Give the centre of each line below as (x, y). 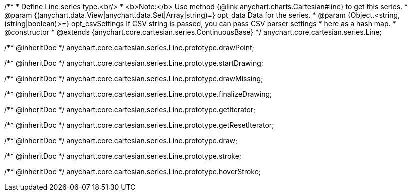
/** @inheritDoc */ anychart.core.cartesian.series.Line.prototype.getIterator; (130, 109)
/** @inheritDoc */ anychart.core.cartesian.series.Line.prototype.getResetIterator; (139, 125)
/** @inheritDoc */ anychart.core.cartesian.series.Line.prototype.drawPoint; (129, 48)
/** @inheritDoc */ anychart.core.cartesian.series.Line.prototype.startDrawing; (134, 63)
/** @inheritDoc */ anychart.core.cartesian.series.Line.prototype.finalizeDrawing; (138, 94)
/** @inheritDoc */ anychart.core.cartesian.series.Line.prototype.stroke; (123, 156)
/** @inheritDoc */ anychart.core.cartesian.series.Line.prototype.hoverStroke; (133, 171)
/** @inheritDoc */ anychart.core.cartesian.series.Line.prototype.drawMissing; (134, 79)
